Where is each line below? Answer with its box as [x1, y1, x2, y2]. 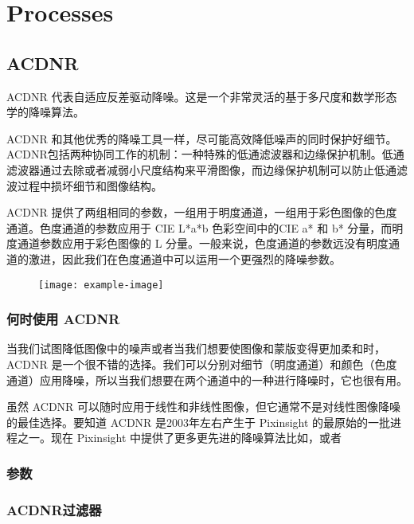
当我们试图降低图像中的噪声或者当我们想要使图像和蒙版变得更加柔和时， [6, 340, 385, 357]
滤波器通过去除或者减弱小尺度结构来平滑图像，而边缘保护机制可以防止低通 [6, 161, 396, 178]
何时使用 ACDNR [6, 309, 120, 329]
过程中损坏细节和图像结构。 [17, 177, 162, 194]
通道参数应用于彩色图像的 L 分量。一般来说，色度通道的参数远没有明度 [17, 235, 389, 252]
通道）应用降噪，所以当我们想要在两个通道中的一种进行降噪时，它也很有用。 [6, 371, 408, 388]
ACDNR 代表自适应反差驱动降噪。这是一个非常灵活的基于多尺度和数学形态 [6, 88, 397, 104]
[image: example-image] [38, 279, 164, 291]
